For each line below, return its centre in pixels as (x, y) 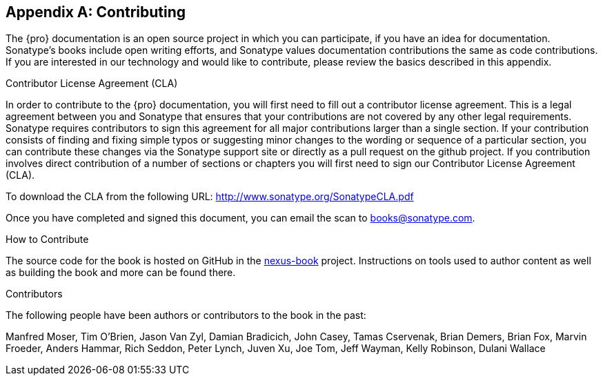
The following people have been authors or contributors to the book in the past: (186, 315)
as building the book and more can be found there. (121, 273)
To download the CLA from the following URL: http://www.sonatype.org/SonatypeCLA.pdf (210, 197)
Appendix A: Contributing (96, 12)
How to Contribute (47, 240)
